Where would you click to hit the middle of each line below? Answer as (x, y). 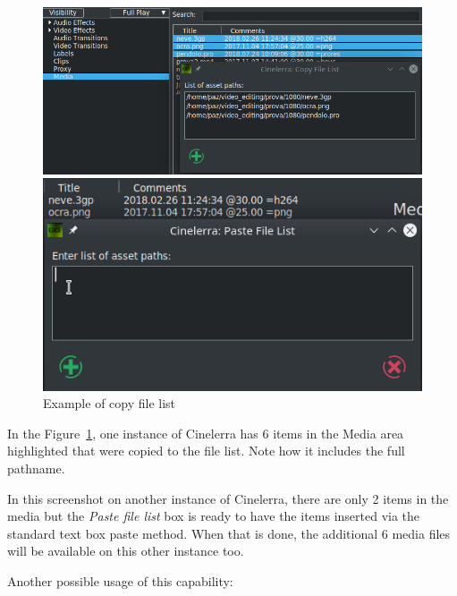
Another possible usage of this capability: (120, 580)
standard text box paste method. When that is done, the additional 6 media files (229, 533)
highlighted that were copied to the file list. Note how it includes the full (206, 451)
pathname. (36, 468)
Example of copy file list (110, 403)
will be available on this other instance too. (126, 551)
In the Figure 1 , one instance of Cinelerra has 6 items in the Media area (206, 433)
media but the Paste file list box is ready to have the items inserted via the (214, 516)
